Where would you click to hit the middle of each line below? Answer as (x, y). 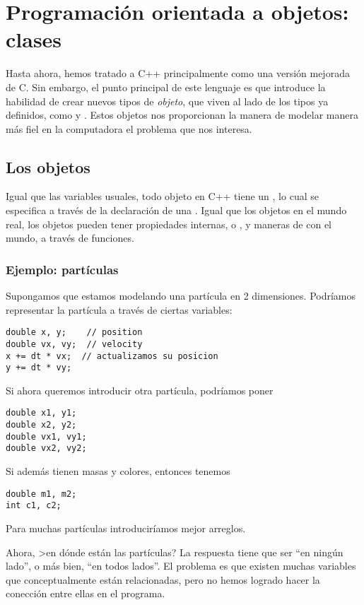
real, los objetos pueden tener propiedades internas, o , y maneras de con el (169, 224)
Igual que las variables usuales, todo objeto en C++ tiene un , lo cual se (162, 196)
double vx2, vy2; (46, 448)
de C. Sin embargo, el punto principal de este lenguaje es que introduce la (166, 87)
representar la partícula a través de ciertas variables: (119, 309)
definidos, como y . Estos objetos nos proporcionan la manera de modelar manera (182, 115)
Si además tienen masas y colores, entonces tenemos (118, 471)
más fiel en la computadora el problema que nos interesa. (129, 128)
